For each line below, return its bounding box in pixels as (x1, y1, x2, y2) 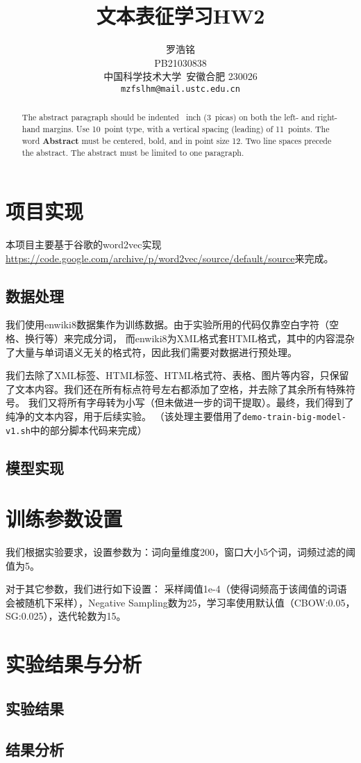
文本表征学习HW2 (96, 1, 265, 30)
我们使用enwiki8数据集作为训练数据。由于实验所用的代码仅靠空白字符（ (6, 317, 329, 332)
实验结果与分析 (6, 650, 142, 678)
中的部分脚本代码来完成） (30, 422, 147, 437)
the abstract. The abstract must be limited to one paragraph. (22, 147, 244, 159)
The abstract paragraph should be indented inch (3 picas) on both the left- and (22, 111, 315, 123)
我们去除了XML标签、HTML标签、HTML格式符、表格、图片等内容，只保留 (6, 368, 349, 383)
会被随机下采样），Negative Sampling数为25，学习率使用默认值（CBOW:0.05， (6, 595, 355, 609)
